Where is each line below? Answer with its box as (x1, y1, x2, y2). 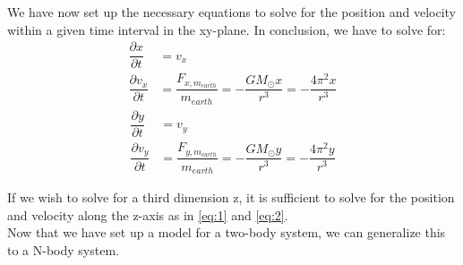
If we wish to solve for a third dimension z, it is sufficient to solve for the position (7, 187, 455, 206)
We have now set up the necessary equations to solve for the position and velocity (7, 3, 457, 21)
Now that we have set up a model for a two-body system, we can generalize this (7, 223, 446, 242)
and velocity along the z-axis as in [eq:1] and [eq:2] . (7, 205, 288, 224)
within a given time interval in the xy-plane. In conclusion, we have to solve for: (7, 20, 446, 38)
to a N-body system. (7, 240, 119, 259)
